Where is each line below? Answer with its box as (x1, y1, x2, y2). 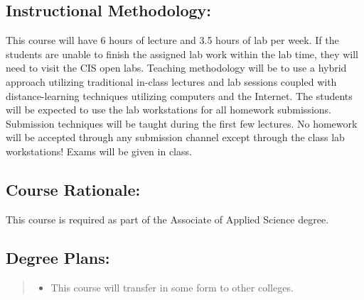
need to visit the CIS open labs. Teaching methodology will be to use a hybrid (6, 60, 347, 75)
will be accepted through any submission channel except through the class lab (6, 130, 345, 145)
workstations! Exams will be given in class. (6, 143, 192, 158)
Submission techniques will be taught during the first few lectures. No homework (6, 116, 358, 130)
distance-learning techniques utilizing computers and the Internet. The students (6, 88, 353, 103)
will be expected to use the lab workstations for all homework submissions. (6, 102, 331, 117)
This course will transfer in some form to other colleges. (50, 279, 294, 294)
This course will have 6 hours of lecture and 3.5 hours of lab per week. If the (6, 33, 339, 48)
